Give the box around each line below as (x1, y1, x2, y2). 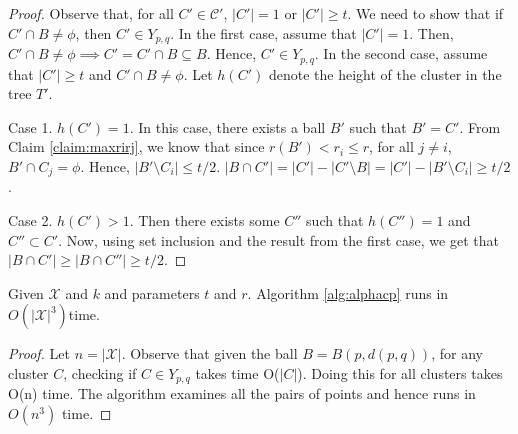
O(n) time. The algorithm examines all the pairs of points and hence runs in (8, 383, 476, 404)
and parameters (104, 282, 200, 303)
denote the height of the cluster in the (268, 63, 502, 84)
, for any (431, 343, 483, 364)
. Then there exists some (129, 209, 280, 230)
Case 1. (8, 116, 53, 137)
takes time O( (195, 362, 280, 383)
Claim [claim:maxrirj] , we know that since (8, 136, 265, 157)
